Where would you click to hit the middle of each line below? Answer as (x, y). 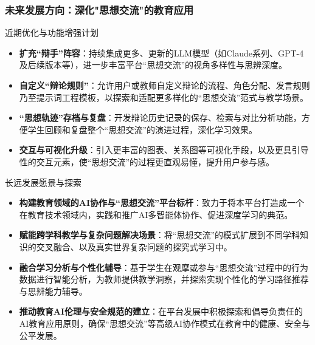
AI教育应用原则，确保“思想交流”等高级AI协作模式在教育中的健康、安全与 (165, 323)
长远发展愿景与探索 (43, 182)
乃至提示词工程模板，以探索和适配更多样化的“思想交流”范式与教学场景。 (164, 97)
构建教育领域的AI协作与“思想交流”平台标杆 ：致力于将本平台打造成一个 (162, 203)
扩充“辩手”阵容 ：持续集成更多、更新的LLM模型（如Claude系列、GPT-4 (161, 53)
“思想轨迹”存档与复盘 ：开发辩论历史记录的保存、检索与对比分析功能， (160, 118)
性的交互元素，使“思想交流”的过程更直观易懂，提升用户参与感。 (147, 161)
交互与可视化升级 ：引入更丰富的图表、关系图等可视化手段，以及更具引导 (164, 150)
